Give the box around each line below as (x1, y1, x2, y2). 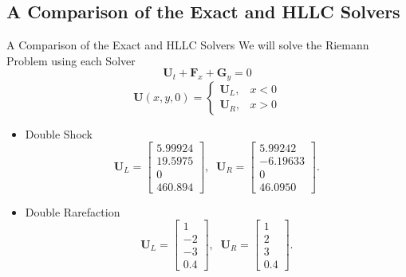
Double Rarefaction (25, 203, 120, 220)
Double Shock (25, 125, 93, 142)
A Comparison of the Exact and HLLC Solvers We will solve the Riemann (6, 37, 369, 53)
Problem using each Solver (6, 52, 136, 68)
